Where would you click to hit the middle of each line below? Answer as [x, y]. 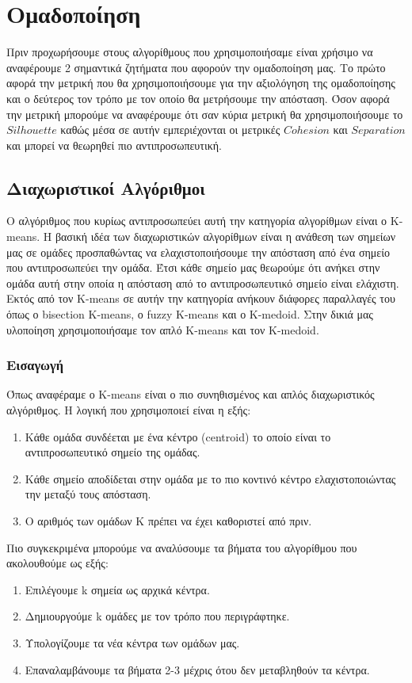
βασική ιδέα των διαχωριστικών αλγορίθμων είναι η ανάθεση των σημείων [225, 237]
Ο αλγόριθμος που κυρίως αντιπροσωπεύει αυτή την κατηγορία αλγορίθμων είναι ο [197, 221]
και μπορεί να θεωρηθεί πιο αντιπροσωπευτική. [114, 145]
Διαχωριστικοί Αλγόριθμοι [106, 187]
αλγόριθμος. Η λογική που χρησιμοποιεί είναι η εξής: [129, 410]
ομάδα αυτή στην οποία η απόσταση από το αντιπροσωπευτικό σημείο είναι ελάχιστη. [203, 282]
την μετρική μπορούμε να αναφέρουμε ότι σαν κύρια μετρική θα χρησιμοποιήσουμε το [205, 114]
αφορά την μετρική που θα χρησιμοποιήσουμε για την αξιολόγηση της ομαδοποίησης [201, 83]
